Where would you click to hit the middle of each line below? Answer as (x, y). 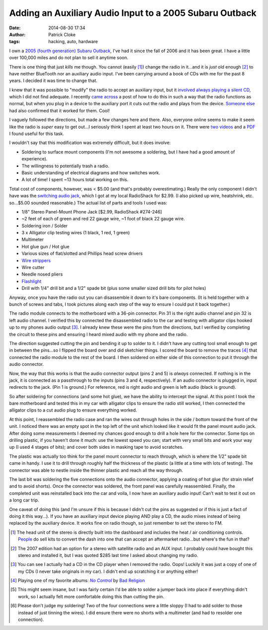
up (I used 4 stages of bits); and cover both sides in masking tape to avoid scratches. (96, 447)
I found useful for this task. (37, 134)
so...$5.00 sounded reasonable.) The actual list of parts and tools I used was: (88, 203)
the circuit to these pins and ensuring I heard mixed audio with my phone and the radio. (99, 334)
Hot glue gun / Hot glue (45, 246)
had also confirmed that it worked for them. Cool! (60, 110)
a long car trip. (24, 500)
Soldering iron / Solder (45, 225)
